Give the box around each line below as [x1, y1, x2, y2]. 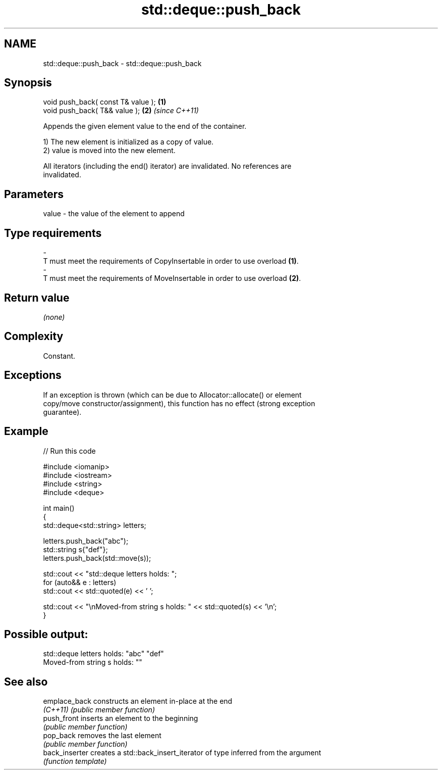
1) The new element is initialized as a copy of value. [43, 137, 214, 147]
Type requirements [4, 226, 102, 239]
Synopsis [4, 76, 52, 89]
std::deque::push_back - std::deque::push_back [43, 59, 202, 68]
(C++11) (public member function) [43, 705, 155, 714]
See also [4, 675, 48, 688]
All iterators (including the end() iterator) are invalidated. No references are [43, 162, 292, 171]
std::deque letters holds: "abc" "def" [43, 649, 164, 658]
